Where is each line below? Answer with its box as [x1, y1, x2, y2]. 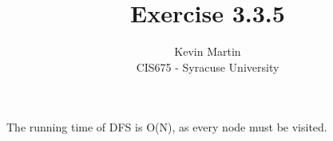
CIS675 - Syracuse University [136, 58, 279, 75]
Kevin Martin [174, 43, 241, 60]
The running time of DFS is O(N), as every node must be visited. [6, 119, 327, 135]
